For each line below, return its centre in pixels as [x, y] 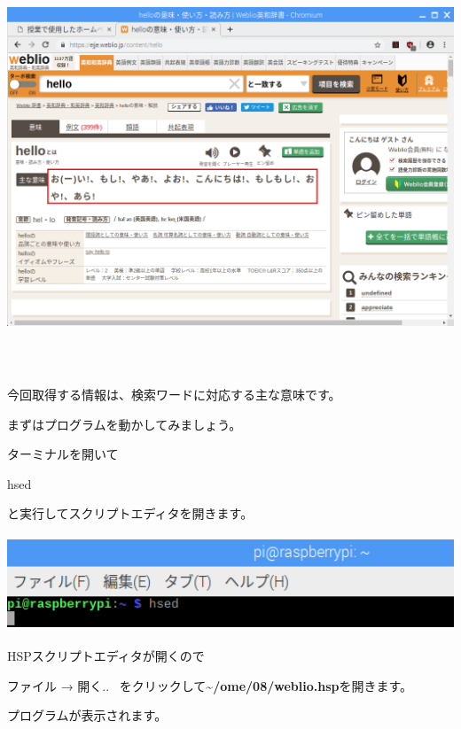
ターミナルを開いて [63, 454]
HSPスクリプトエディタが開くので [106, 655]
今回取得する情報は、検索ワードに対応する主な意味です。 [174, 395]
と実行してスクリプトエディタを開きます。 [130, 513]
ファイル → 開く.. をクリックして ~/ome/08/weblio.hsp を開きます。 [210, 685]
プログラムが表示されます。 [87, 715]
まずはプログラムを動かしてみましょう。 [125, 424]
